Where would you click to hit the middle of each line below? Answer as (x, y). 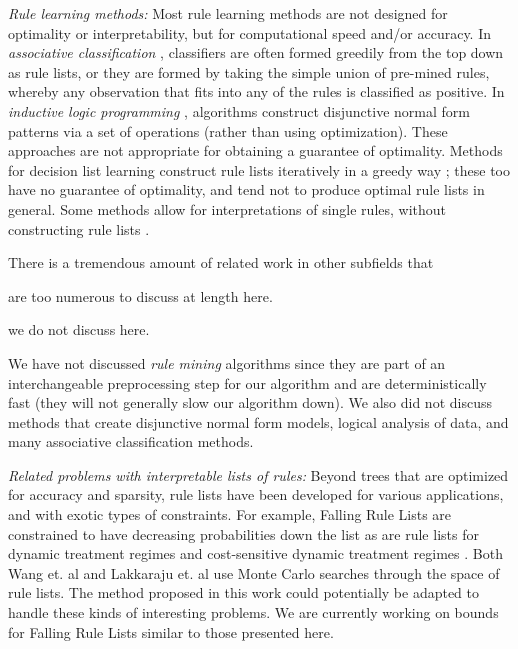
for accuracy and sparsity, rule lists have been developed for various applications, (256, 494)
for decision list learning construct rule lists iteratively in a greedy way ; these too (259, 169)
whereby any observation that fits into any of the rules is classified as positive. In (256, 91)
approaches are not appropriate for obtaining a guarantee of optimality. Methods (255, 150)
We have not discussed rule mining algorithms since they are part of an (227, 362)
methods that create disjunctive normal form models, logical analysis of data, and (258, 421)
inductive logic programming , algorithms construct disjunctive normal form (239, 110)
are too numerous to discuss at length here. (140, 295)
